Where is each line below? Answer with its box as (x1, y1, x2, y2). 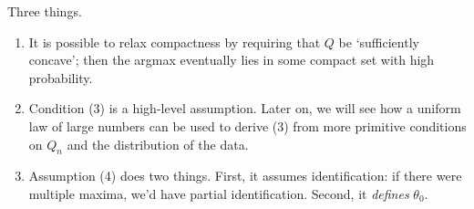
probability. (28, 68, 93, 87)
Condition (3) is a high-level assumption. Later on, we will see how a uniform (28, 99, 461, 118)
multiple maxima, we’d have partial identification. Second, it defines (28, 183, 409, 203)
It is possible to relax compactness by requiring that (28, 32, 321, 51)
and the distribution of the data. (67, 134, 249, 153)
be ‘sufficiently (338, 32, 419, 51)
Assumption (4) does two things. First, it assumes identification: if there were (28, 166, 462, 185)
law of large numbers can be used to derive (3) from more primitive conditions (28, 116, 467, 135)
